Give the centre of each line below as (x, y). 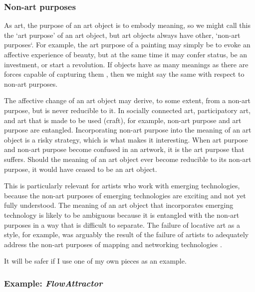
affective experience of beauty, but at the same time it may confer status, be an (126, 54)
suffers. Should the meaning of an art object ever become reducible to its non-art (128, 159)
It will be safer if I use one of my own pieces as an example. (95, 261)
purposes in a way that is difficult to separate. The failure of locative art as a (122, 224)
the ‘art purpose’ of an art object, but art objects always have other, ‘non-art (122, 35)
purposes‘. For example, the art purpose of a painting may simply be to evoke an (127, 45)
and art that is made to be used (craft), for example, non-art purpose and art (123, 120)
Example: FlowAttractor (53, 283)
